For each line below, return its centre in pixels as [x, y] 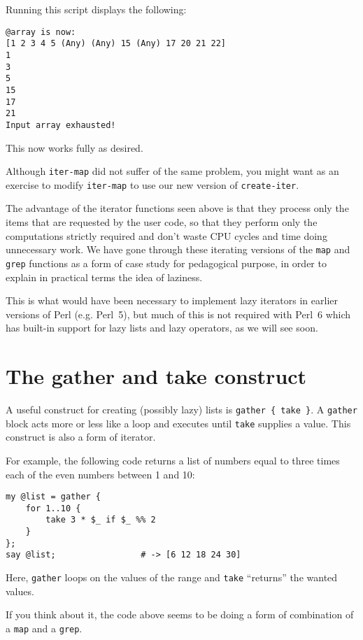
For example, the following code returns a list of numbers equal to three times [173, 460]
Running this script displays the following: [96, 9]
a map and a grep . [44, 628]
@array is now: [41, 32]
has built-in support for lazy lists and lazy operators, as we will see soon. [162, 328]
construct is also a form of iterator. [81, 437]
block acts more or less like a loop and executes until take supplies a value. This [178, 423]
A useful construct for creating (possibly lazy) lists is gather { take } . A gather [181, 409]
